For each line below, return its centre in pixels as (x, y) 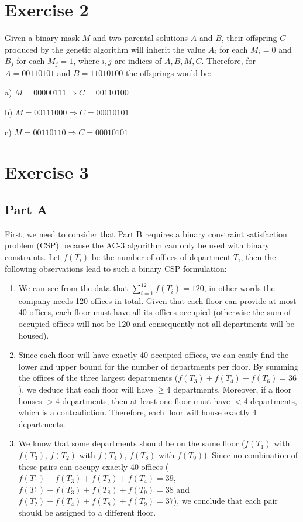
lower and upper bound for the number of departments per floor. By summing (159, 366)
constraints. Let (33, 256)
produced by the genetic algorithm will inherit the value (105, 49)
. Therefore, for (229, 61)
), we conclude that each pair (225, 501)
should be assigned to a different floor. (87, 512)
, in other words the (239, 288)
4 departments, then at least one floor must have (143, 400)
